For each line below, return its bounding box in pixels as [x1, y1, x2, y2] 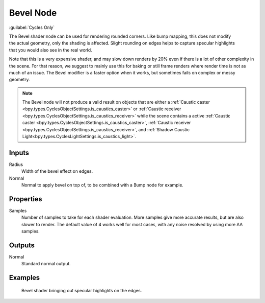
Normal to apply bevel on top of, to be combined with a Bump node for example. [21, 182, 184, 188]
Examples [9, 274, 40, 282]
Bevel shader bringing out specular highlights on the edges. [21, 287, 142, 293]
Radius [9, 162, 23, 167]
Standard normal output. [21, 261, 71, 267]
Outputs [9, 241, 35, 249]
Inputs [9, 148, 29, 157]
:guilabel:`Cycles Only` [9, 24, 55, 30]
